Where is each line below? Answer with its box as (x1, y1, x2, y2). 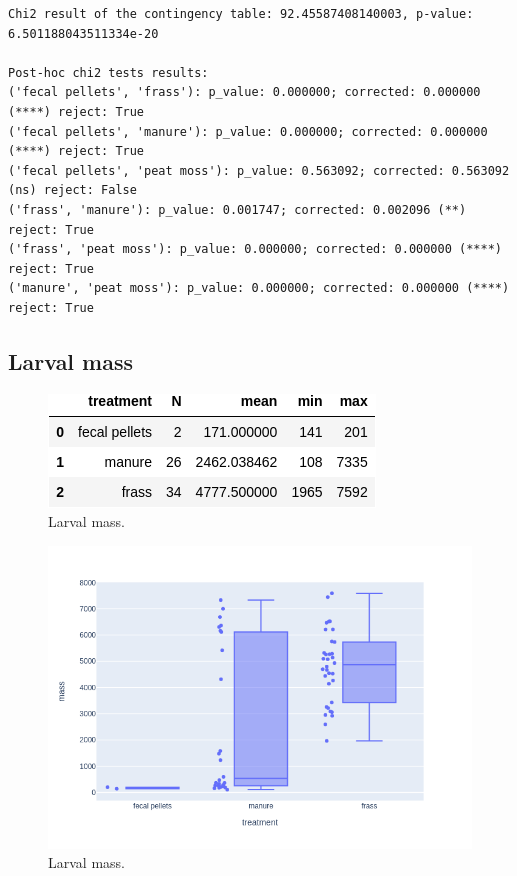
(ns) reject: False (8, 183, 137, 198)
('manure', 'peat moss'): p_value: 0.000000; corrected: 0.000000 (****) (8, 281, 510, 296)
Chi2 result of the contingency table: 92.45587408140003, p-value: (8, 7, 474, 21)
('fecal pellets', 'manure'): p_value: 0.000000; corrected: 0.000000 (8, 124, 488, 139)
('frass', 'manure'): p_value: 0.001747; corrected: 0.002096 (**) (8, 202, 467, 217)
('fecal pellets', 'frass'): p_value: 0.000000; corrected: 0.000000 (8, 85, 481, 100)
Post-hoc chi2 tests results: (8, 65, 209, 80)
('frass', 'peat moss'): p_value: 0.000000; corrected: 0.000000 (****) (8, 242, 502, 257)
